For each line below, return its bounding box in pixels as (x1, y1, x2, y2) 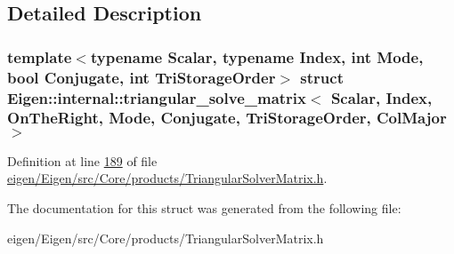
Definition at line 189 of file (7, 151, 158, 170)
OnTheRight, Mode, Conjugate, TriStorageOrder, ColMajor (7, 107, 447, 129)
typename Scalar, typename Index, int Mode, (90, 45, 424, 67)
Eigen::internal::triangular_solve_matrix (7, 86, 307, 108)
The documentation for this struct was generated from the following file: (7, 198, 401, 217)
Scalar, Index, (330, 86, 433, 108)
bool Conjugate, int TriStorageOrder (7, 66, 276, 88)
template (7, 45, 72, 67)
